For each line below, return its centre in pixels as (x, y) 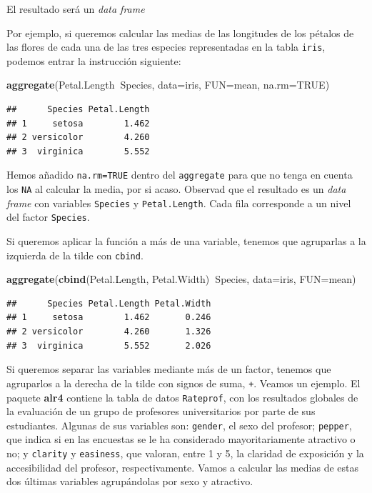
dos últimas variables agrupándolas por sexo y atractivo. (130, 481)
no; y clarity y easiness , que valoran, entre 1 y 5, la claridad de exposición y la (185, 453)
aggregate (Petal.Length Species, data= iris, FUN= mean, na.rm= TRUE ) (168, 85)
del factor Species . (48, 217)
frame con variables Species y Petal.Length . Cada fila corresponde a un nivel (179, 203)
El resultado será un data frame (76, 9)
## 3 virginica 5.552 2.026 (109, 345)
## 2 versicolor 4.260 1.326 (109, 332)
